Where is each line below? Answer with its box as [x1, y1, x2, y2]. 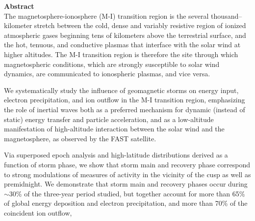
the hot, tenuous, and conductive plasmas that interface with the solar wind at [4, 39, 241, 50]
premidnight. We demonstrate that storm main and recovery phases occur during [4, 179, 248, 189]
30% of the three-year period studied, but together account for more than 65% [9, 188, 245, 198]
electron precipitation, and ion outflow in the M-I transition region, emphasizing [4, 95, 245, 105]
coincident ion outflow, [4, 207, 72, 218]
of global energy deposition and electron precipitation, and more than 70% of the [4, 198, 248, 208]
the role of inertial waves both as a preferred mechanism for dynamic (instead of [4, 104, 245, 114]
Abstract [4, 1, 34, 11]
